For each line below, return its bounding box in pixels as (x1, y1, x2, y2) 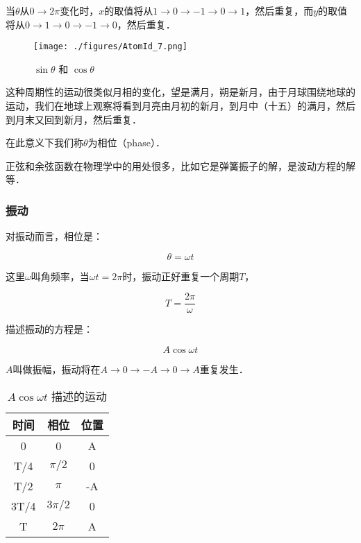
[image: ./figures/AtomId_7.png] (33, 42, 187, 52)
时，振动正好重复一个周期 (122, 268, 240, 283)
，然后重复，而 (245, 3, 314, 17)
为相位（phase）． (87, 135, 165, 150)
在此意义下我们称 (6, 135, 83, 150)
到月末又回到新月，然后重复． (6, 112, 142, 126)
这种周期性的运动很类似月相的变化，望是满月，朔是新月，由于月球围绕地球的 (6, 85, 355, 99)
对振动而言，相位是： (6, 229, 103, 243)
